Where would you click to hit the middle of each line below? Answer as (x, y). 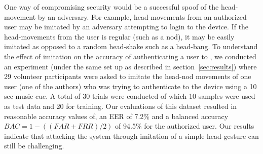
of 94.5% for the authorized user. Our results (185, 126)
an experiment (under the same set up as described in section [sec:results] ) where (130, 66)
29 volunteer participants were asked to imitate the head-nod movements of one (128, 76)
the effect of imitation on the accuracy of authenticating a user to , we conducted (130, 56)
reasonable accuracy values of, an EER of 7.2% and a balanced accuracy (116, 116)
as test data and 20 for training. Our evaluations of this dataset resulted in (121, 106)
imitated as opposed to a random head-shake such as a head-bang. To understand (131, 46)
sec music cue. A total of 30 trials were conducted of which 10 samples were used (130, 96)
